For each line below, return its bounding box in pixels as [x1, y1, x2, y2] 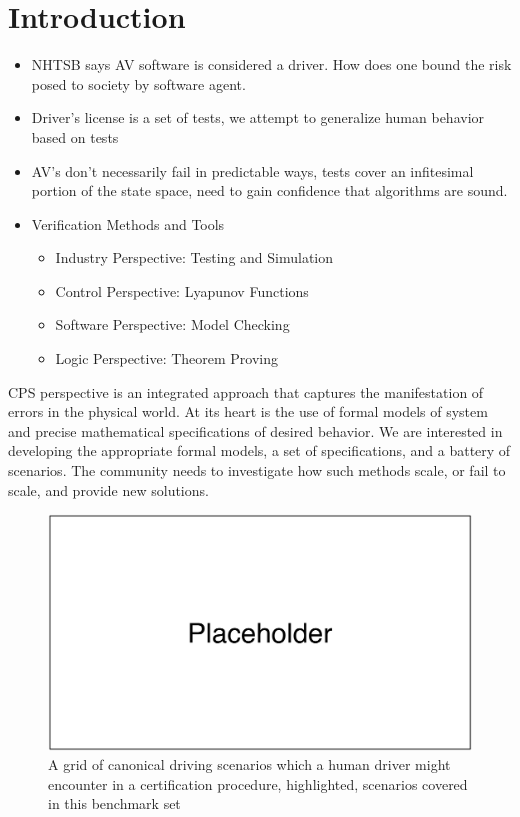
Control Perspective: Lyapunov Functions [55, 280, 309, 301]
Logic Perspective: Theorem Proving [55, 348, 279, 369]
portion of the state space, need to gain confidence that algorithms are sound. [31, 180, 508, 201]
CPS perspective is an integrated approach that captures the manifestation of [8, 381, 484, 402]
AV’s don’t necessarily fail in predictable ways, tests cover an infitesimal [31, 160, 474, 181]
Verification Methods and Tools [31, 213, 225, 234]
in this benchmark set [48, 793, 181, 814]
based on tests [31, 126, 119, 147]
